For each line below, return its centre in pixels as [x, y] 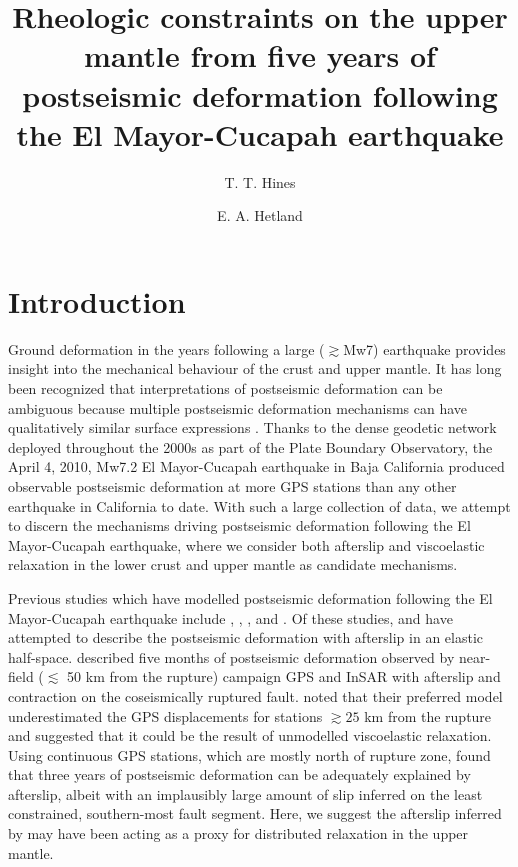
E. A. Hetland [260, 215]
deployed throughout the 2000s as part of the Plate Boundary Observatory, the [250, 446]
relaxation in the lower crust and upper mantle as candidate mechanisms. [233, 564]
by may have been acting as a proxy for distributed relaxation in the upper [238, 833]
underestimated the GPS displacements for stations [165, 715]
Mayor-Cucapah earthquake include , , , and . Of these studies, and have [230, 617]
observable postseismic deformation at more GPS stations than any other [232, 485]
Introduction [97, 300]
